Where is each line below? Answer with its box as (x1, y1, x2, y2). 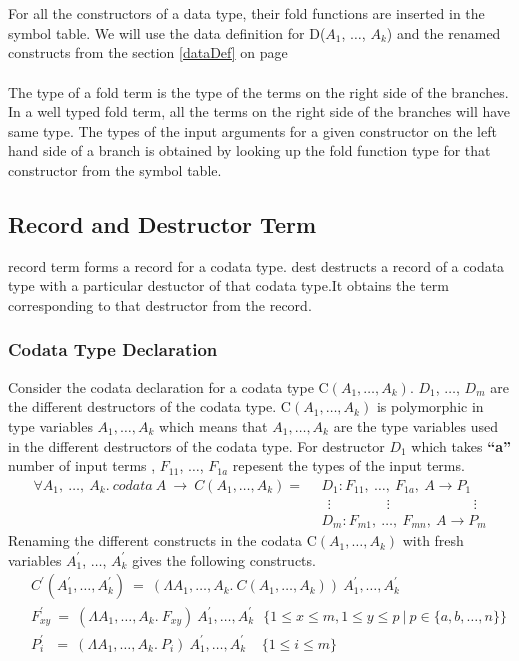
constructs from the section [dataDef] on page (8, 42, 288, 63)
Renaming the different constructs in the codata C (8, 530, 317, 551)
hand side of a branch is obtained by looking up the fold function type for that (8, 140, 491, 161)
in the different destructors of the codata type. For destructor (8, 435, 385, 456)
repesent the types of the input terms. (232, 455, 465, 476)
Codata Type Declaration (8, 337, 218, 362)
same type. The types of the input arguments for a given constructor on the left (8, 120, 497, 141)
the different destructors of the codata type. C (8, 396, 291, 417)
